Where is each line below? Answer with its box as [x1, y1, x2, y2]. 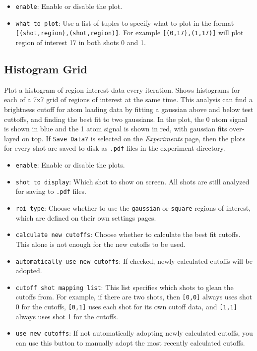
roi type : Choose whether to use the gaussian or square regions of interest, [15, 203, 251, 213]
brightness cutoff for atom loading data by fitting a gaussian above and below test [4, 104, 254, 114]
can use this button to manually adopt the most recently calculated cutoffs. [15, 337, 245, 348]
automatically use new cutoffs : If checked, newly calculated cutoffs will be [15, 255, 253, 266]
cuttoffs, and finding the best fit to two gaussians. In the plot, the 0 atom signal [4, 114, 248, 124]
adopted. [15, 265, 42, 276]
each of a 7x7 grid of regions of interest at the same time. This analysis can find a [4, 94, 253, 105]
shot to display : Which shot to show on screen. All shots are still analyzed [15, 176, 250, 186]
